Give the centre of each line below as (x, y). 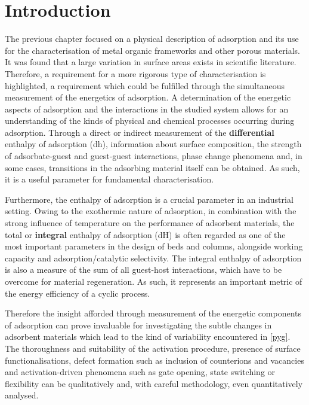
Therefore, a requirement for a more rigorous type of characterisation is (135, 73)
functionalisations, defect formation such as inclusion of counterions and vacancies (154, 360)
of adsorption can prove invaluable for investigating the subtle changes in (138, 325)
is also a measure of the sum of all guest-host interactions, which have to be (143, 270)
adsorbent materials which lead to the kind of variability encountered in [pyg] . (148, 337)
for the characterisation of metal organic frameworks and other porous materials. (152, 50)
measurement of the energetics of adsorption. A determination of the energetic (148, 97)
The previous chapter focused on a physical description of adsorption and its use (152, 39)
